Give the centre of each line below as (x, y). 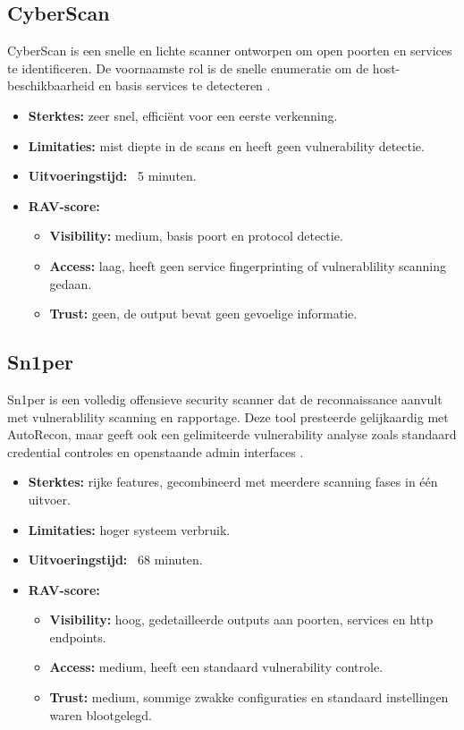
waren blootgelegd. (101, 714)
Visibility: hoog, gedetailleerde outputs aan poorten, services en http (241, 620)
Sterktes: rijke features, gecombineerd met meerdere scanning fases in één (233, 482)
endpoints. (78, 637)
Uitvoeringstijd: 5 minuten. (112, 176)
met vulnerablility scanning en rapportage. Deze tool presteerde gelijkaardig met (228, 416)
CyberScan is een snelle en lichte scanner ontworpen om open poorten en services (230, 51)
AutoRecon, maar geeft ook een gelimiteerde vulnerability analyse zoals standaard (232, 434)
